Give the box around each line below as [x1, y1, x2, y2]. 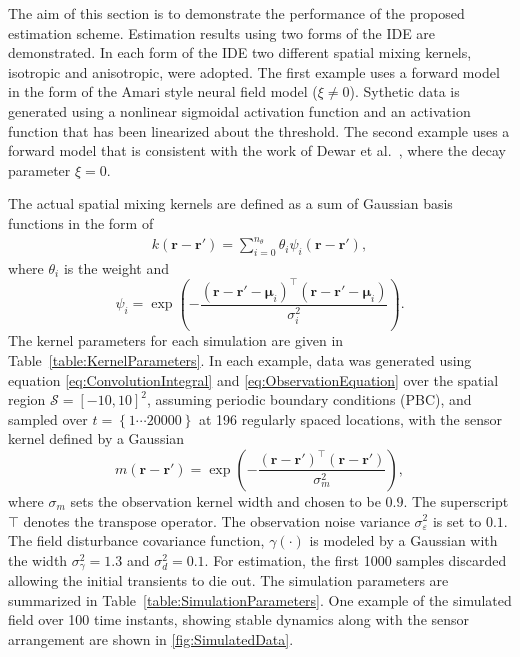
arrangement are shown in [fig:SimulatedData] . [8, 628, 294, 649]
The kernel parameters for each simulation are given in [8, 330, 344, 351]
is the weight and [63, 257, 169, 278]
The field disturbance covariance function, [8, 530, 265, 551]
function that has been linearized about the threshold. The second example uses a [8, 120, 510, 141]
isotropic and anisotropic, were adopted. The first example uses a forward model [8, 61, 500, 82]
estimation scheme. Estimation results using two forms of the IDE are [8, 22, 436, 43]
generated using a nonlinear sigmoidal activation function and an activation [8, 100, 471, 121]
